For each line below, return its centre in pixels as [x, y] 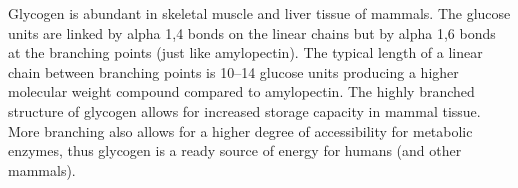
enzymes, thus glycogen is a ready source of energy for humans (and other [235, 150]
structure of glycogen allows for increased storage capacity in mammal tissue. [244, 110]
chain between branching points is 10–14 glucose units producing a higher [233, 71]
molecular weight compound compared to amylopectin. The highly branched [241, 91]
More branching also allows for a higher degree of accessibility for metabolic [240, 130]
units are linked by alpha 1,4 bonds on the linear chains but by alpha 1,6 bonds [252, 32]
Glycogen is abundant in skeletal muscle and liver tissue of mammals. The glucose [259, 13]
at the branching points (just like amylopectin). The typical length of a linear [245, 52]
